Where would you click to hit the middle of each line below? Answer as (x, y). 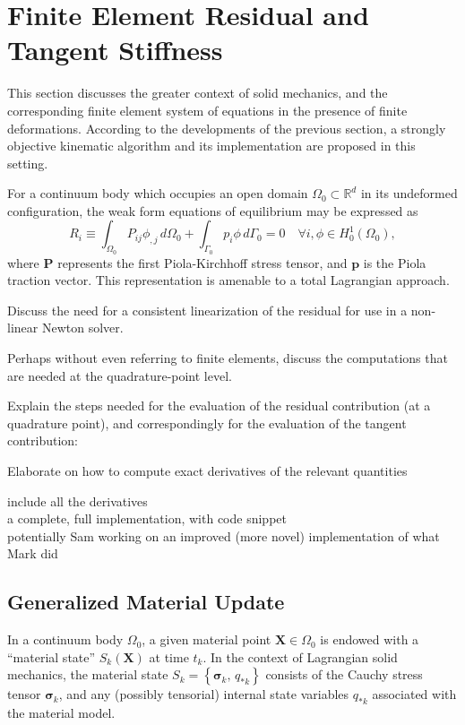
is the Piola (395, 262)
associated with (414, 694)
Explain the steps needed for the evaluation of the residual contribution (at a (219, 406)
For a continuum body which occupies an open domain (158, 193)
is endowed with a (370, 639)
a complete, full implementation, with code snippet (147, 518)
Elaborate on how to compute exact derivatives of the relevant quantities (207, 471)
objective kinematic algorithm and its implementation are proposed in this (211, 146)
